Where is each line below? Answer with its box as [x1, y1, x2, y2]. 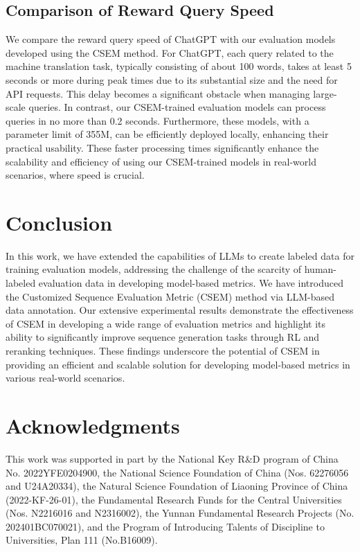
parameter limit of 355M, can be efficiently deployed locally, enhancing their [6, 127, 329, 141]
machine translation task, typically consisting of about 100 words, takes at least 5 [6, 59, 352, 73]
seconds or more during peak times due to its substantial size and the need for [6, 72, 338, 87]
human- [304, 262, 336, 276]
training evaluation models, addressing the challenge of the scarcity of [6, 262, 302, 276]
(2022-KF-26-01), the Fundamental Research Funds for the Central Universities [6, 492, 342, 506]
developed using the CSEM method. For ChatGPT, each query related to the [6, 45, 334, 60]
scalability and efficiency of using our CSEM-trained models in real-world [6, 154, 316, 168]
